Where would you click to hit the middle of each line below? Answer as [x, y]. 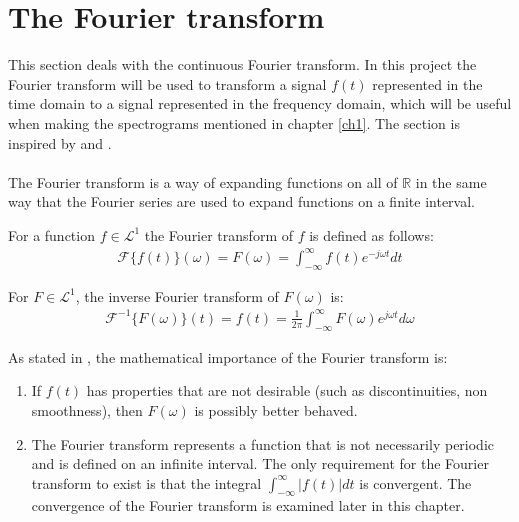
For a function [51, 234]
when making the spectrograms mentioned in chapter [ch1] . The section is [234, 122]
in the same [451, 181]
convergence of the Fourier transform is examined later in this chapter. [248, 505]
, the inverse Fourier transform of [177, 295]
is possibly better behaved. [276, 409]
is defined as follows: [371, 234]
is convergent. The [415, 482]
